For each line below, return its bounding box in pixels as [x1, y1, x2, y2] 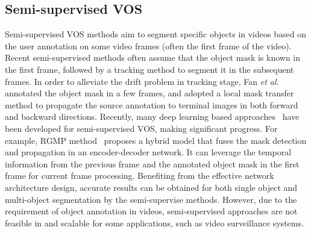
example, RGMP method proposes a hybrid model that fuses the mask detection [5, 134, 307, 146]
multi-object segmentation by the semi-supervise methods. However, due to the [5, 193, 297, 205]
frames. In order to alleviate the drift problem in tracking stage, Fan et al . [5, 75, 279, 87]
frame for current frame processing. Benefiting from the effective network [5, 169, 274, 182]
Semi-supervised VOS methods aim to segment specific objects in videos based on [5, 28, 306, 40]
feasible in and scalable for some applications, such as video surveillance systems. [5, 216, 304, 229]
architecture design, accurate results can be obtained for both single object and [5, 181, 298, 193]
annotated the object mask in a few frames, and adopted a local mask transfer [5, 87, 294, 99]
